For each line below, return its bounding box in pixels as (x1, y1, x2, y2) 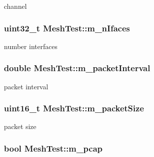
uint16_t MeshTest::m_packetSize (4, 102, 144, 114)
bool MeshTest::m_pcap (4, 142, 103, 154)
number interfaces (4, 41, 58, 51)
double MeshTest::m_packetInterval (4, 62, 151, 74)
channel (4, 1, 27, 11)
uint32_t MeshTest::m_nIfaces (4, 22, 130, 34)
